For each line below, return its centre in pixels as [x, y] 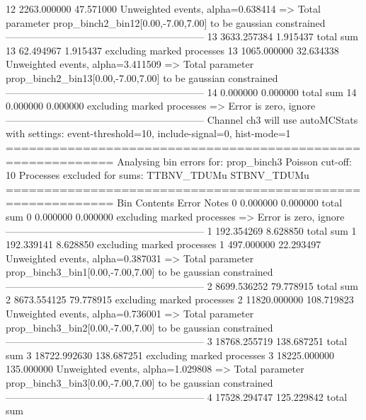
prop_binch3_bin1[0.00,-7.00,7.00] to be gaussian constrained [139, 272]
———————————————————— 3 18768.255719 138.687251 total [177, 341]
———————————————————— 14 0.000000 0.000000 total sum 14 [181, 92]
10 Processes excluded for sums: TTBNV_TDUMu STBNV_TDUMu [158, 175]
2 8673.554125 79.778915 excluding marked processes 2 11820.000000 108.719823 [180, 299]
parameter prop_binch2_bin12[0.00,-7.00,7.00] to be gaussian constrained [166, 22]
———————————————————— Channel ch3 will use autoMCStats [182, 119]
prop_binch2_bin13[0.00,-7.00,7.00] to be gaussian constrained [142, 77]
